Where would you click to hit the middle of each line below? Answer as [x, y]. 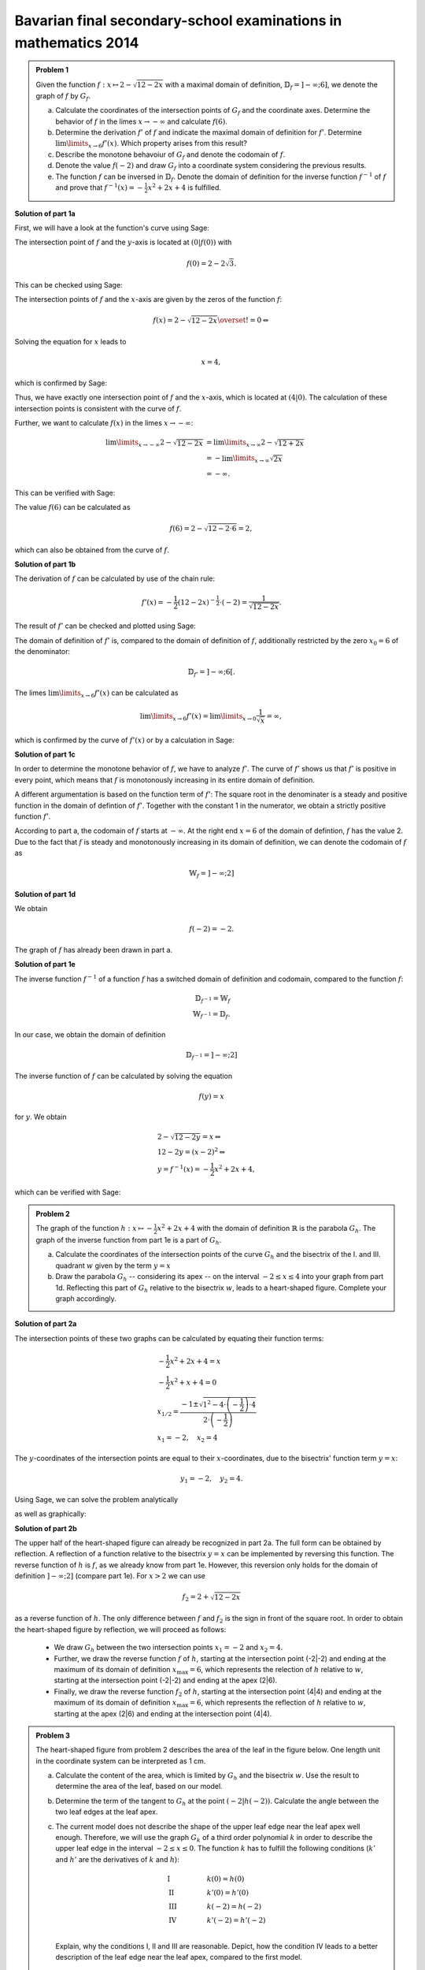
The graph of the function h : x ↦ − [94, 1228]
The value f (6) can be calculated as [72, 507]
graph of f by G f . [63, 97]
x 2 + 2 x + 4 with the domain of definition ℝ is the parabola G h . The [266, 1228]
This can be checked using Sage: [68, 284]
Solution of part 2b [46, 1528]
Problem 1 [52, 70]
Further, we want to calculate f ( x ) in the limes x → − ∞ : [104, 422]
